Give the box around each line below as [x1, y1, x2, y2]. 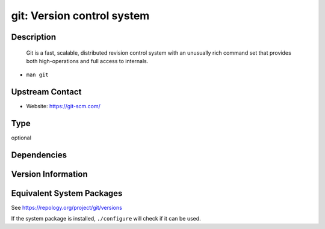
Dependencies [11, 150, 67, 160]
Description [11, 32, 57, 42]
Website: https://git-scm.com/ [26, 103, 101, 110]
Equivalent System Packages [11, 188, 123, 198]
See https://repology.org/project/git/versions [11, 204, 123, 212]
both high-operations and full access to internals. [26, 57, 149, 64]
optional [11, 134, 31, 141]
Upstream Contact [11, 87, 82, 97]
